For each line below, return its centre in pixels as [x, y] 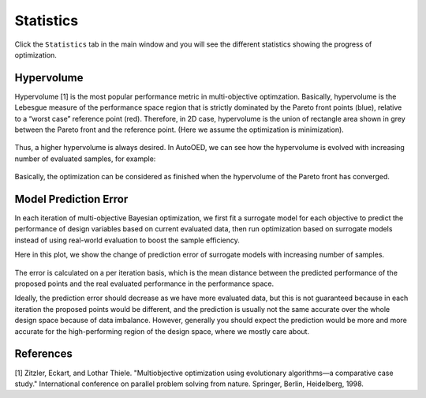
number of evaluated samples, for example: [85, 159]
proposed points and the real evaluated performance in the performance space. [144, 283]
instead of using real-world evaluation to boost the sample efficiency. [127, 240]
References [43, 354]
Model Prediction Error [71, 199]
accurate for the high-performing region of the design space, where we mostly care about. [162, 331]
